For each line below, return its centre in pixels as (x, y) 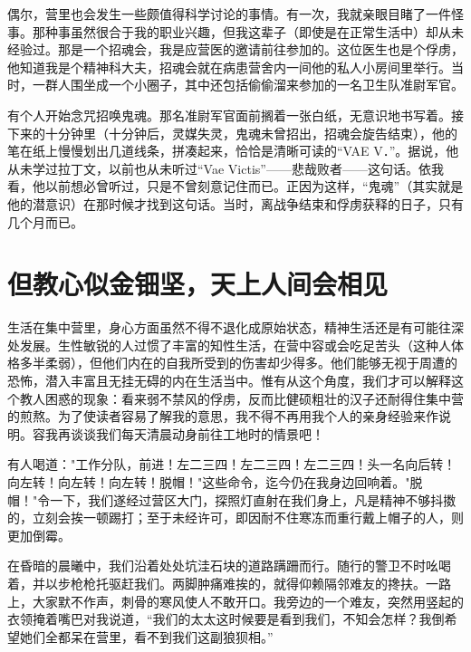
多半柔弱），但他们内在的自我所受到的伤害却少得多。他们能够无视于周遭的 (238, 363)
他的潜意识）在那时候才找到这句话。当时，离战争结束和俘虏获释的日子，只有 (235, 203)
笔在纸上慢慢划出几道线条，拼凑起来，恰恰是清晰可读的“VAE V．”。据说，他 (233, 151)
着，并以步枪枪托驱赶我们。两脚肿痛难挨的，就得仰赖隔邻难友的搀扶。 (216, 583)
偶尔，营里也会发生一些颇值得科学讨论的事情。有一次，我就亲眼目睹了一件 (229, 14)
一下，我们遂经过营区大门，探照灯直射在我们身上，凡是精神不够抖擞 (253, 499)
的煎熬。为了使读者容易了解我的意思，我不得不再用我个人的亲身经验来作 (223, 416)
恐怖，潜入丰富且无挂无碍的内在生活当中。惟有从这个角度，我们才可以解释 (229, 381)
